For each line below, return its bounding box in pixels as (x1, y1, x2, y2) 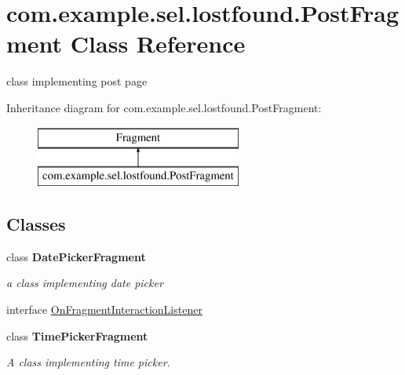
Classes (6, 212, 66, 236)
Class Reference (70, 27, 246, 60)
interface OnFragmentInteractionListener (6, 301, 202, 318)
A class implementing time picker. (6, 354, 170, 370)
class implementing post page (6, 73, 148, 89)
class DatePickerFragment (6, 248, 146, 264)
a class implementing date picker (6, 275, 163, 291)
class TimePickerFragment (6, 327, 148, 344)
